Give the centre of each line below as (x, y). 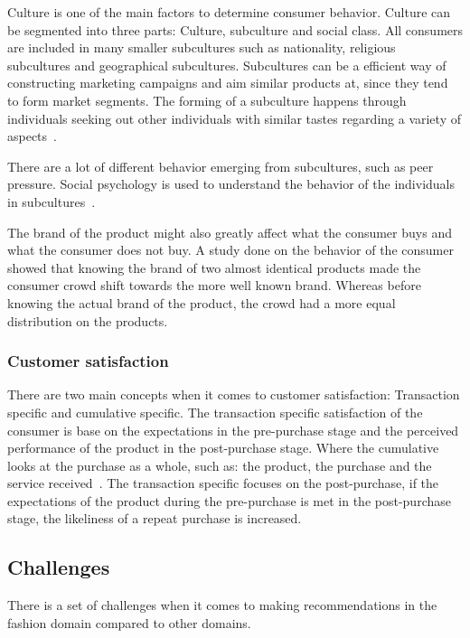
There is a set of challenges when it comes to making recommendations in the (222, 605)
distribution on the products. (88, 320)
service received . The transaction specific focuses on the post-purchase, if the (223, 483)
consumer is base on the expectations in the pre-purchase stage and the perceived (233, 430)
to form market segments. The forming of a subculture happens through (207, 100)
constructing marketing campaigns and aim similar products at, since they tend (228, 83)
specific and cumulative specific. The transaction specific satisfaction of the (215, 412)
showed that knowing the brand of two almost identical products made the (214, 267)
